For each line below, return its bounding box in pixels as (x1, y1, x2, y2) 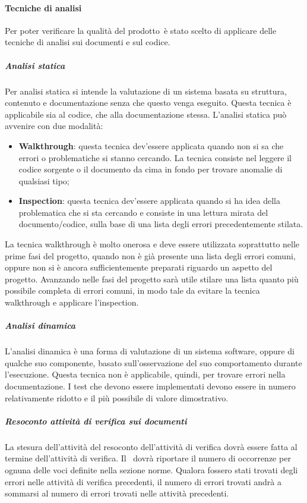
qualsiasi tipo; (18, 174, 69, 187)
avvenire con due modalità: (5, 120, 103, 132)
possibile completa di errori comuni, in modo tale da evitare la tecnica (5, 284, 260, 297)
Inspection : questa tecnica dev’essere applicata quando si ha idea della (18, 194, 280, 207)
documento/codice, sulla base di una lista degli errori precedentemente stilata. (18, 218, 303, 230)
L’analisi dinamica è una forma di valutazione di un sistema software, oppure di (5, 345, 295, 357)
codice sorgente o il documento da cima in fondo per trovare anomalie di (18, 163, 283, 175)
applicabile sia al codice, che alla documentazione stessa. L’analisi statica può (5, 108, 287, 120)
